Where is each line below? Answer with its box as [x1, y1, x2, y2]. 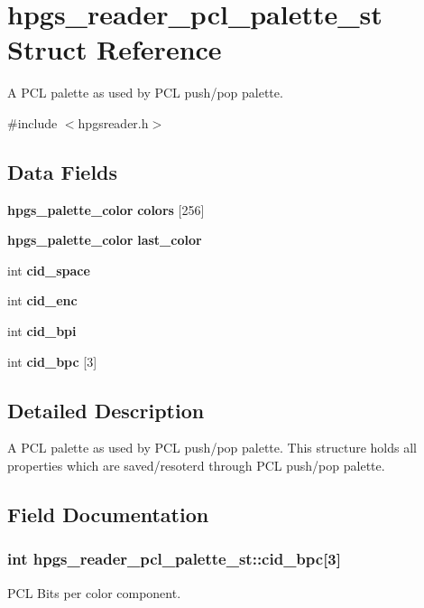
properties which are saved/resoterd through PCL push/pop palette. [7, 456, 385, 475]
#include [7, 113, 58, 132]
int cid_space [7, 260, 90, 279]
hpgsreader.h [78, 113, 149, 132]
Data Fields [7, 157, 118, 185]
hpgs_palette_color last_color [7, 230, 202, 249]
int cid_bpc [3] [7, 351, 97, 370]
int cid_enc [7, 291, 78, 310]
